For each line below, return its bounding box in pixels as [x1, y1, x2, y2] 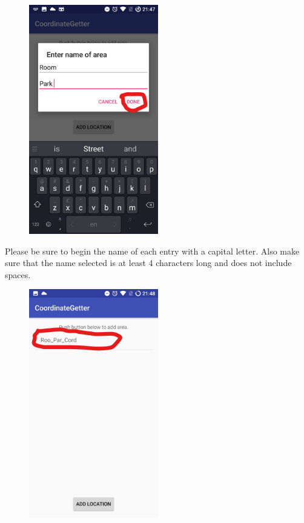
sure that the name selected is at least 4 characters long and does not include [5, 256, 292, 269]
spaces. [5, 268, 31, 281]
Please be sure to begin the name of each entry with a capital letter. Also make [5, 244, 300, 257]
